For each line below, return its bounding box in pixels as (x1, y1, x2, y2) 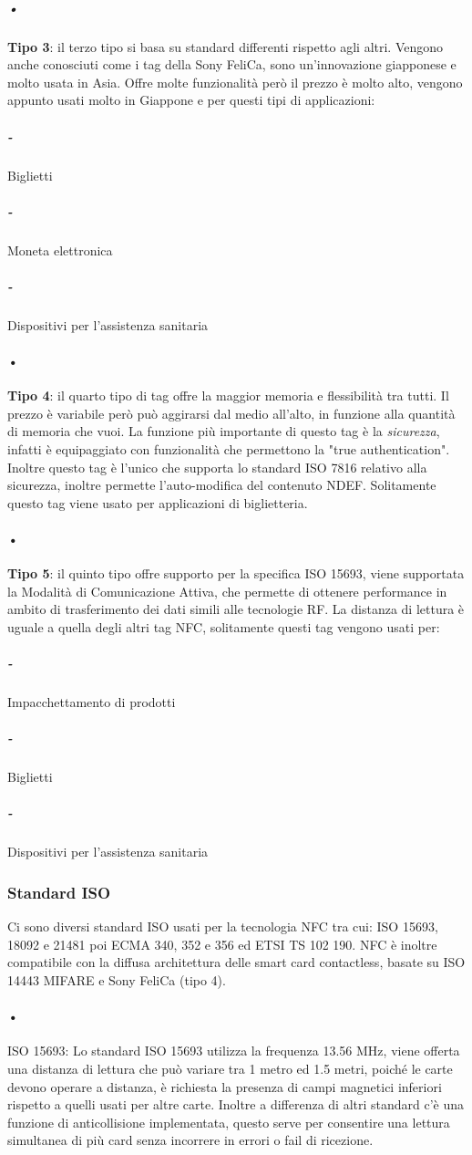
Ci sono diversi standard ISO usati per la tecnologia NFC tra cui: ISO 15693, (7, 917, 438, 936)
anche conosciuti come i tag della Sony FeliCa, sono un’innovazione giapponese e (7, 55, 457, 74)
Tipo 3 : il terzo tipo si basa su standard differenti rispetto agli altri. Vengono (7, 36, 444, 56)
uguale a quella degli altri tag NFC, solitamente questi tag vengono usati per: (7, 617, 440, 636)
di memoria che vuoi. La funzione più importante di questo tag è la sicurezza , (7, 421, 440, 441)
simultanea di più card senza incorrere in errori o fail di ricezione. (7, 1130, 374, 1150)
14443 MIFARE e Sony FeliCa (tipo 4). (7, 971, 226, 989)
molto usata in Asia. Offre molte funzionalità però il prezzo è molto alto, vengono (7, 72, 463, 91)
